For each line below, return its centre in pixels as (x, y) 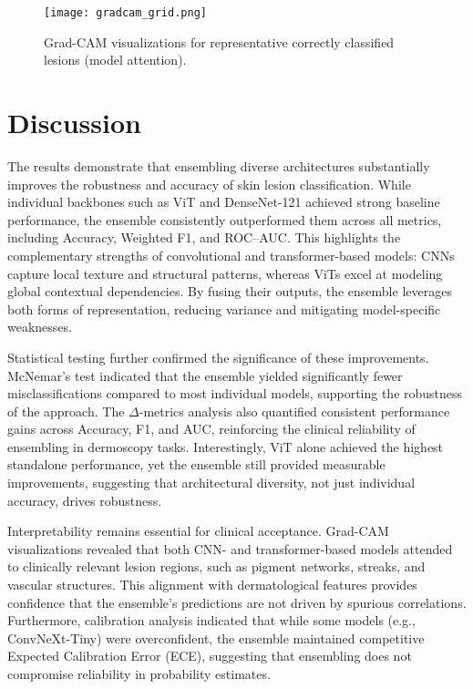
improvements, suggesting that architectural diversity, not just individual (211, 483)
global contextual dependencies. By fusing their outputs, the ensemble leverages (230, 291)
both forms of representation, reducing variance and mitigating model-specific (224, 309)
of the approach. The (66, 411)
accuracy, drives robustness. (85, 500)
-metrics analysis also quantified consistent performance (294, 411)
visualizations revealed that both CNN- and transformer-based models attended (230, 548)
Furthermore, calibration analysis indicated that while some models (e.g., (211, 620)
